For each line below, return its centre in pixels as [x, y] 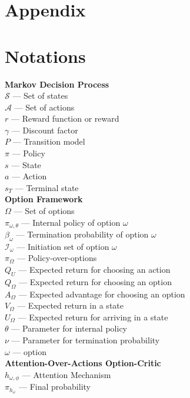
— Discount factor [45, 130]
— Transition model [49, 141]
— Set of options [44, 211]
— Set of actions [44, 107]
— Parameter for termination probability [86, 340]
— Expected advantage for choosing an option [102, 294]
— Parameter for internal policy [69, 328]
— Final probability [54, 387]
